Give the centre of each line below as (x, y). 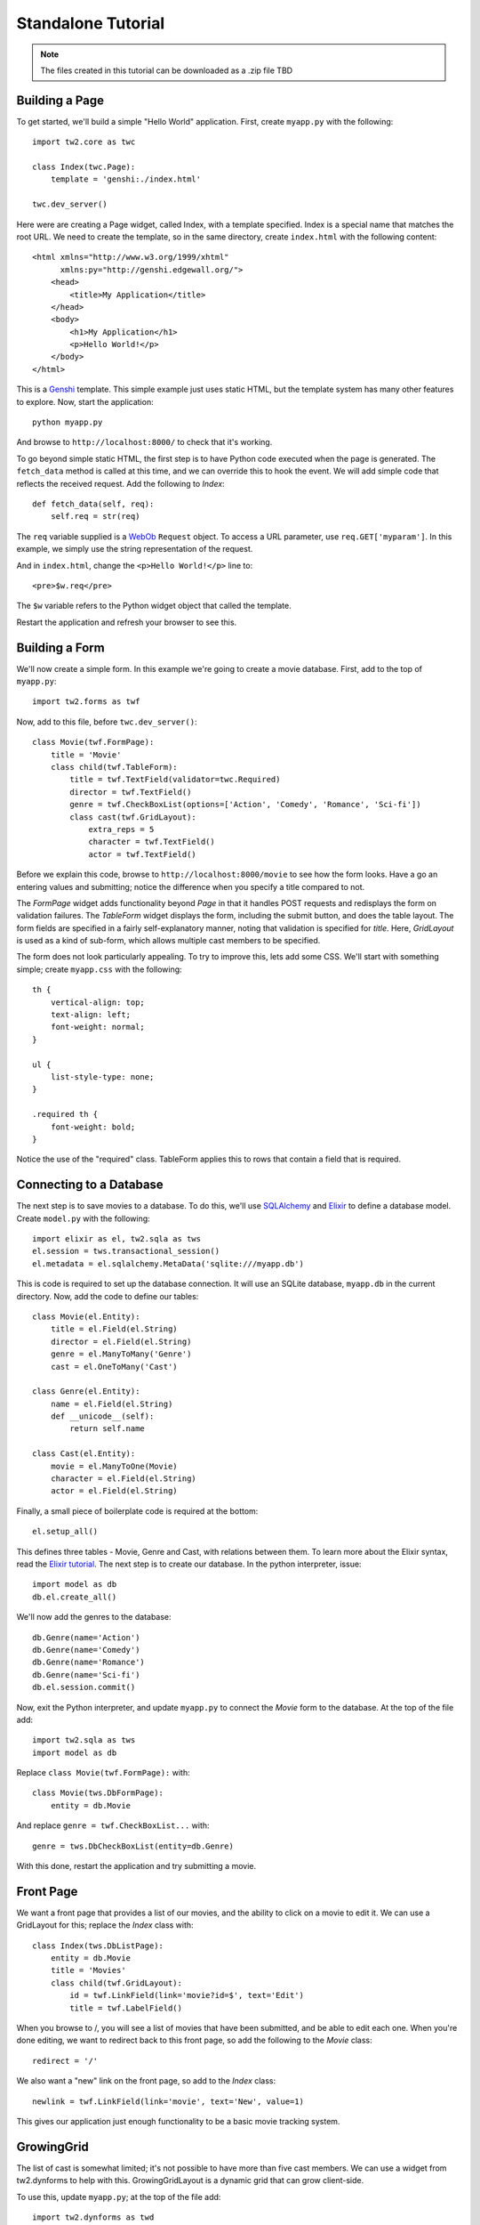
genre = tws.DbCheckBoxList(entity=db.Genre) (133, 1846)
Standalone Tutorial (90, 23)
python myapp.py (68, 422)
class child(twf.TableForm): (114, 767)
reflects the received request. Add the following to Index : (121, 483)
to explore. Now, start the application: (85, 401)
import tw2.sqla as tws (84, 1740)
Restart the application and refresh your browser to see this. (127, 622)
